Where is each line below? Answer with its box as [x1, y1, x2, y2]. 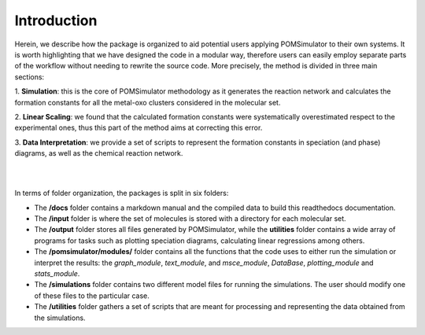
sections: [14, 72, 45, 82]
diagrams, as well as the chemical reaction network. [14, 149, 183, 158]
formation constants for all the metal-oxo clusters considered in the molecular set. [14, 98, 281, 107]
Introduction [14, 12, 98, 29]
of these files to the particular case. [34, 291, 150, 300]
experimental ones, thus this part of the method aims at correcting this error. [14, 123, 263, 133]
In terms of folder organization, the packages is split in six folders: [14, 189, 229, 198]
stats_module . [34, 268, 80, 278]
